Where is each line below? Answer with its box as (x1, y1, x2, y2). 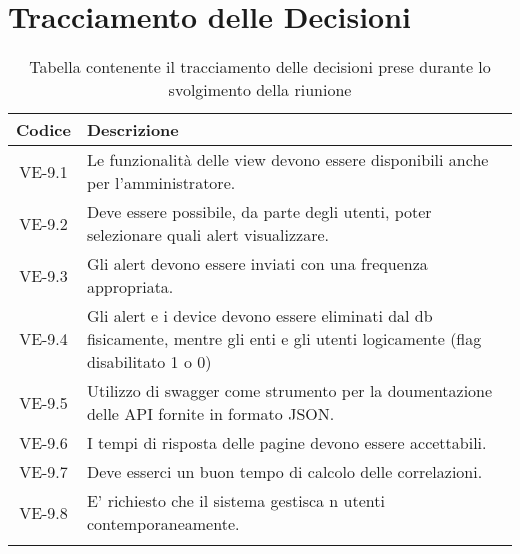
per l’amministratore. (86, 171, 236, 195)
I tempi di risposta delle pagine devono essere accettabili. (86, 431, 487, 455)
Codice (16, 118, 71, 142)
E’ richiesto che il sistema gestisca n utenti (86, 489, 385, 513)
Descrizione (86, 118, 179, 142)
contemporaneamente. (86, 512, 240, 536)
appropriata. (86, 275, 174, 299)
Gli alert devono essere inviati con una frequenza (86, 252, 428, 276)
